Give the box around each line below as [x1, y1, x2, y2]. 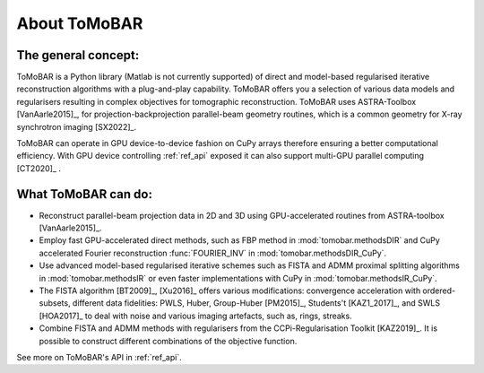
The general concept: [16, 48, 140, 63]
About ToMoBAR [16, 13, 143, 33]
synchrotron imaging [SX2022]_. [16, 121, 137, 132]
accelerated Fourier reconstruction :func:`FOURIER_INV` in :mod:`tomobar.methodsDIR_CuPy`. [39, 247, 387, 258]
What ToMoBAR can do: [16, 186, 152, 202]
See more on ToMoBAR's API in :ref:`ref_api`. [16, 352, 183, 362]
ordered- [422, 285, 456, 296]
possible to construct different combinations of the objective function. [39, 335, 298, 346]
